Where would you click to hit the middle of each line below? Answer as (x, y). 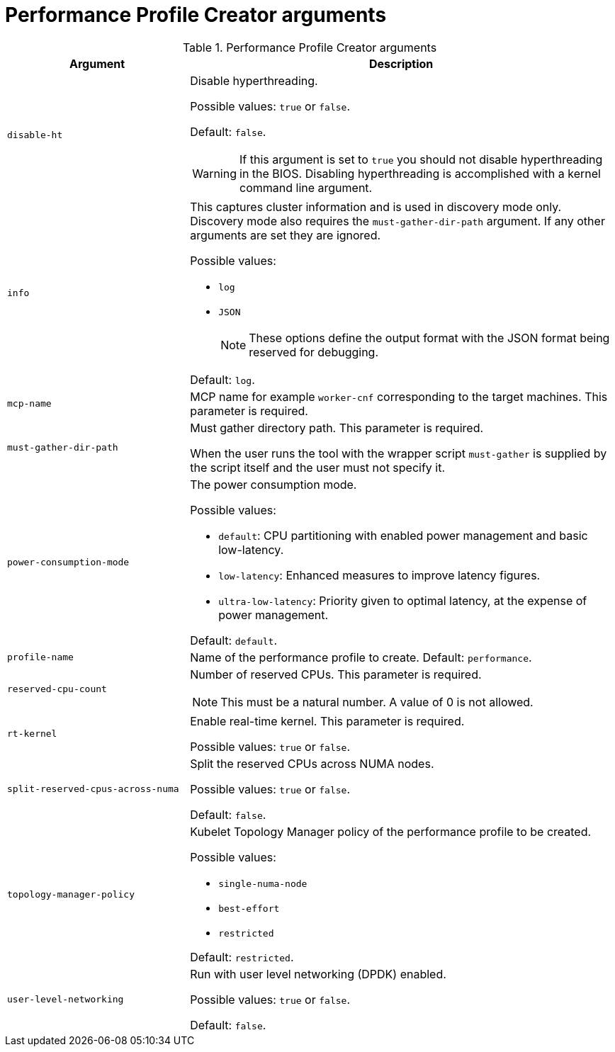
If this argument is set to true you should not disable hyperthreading (421, 159)
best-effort (249, 908)
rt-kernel (32, 734)
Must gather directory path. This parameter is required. (337, 428)
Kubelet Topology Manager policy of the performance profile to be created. (391, 831)
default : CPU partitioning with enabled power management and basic (403, 535)
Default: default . (234, 640)
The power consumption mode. (273, 484)
